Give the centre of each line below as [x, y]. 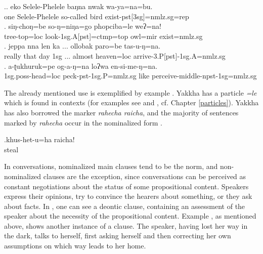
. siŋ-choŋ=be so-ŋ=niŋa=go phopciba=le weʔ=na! [83, 26]
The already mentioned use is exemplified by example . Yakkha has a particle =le [130, 92]
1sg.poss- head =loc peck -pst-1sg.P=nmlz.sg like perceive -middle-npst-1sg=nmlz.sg [130, 76]
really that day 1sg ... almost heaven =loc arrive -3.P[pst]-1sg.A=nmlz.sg [115, 55]
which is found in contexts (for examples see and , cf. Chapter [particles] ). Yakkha [131, 102]
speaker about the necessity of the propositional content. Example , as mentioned [130, 216]
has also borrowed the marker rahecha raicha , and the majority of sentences [121, 112]
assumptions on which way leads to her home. [75, 246]
